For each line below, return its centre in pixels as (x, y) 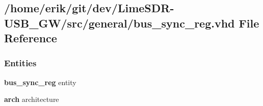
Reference (31, 38)
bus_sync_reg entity (40, 82)
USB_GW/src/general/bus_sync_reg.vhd (120, 23)
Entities (20, 63)
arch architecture (32, 99)
